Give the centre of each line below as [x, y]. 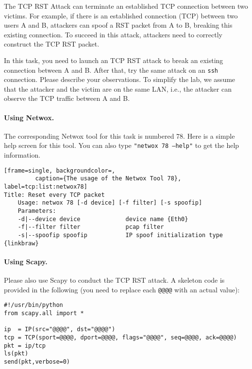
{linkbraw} [21, 243]
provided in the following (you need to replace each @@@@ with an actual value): [122, 289]
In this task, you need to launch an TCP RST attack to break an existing [114, 60]
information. [22, 155]
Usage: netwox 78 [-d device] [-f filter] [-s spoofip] [110, 203]
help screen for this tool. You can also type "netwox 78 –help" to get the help [122, 145]
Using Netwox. [29, 117]
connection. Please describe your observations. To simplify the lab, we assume [120, 79]
